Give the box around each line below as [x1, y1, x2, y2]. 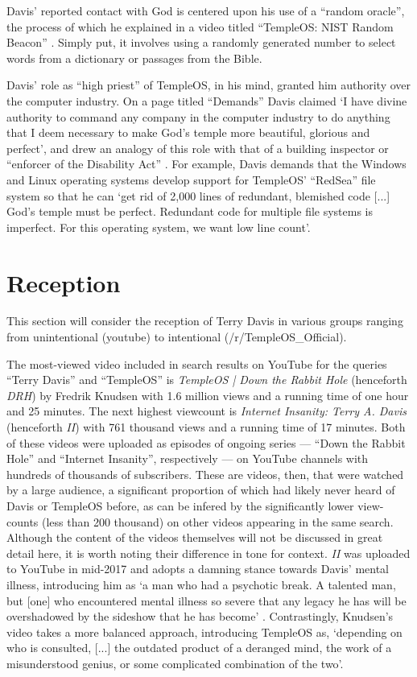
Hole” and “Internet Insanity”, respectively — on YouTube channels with [6, 450, 369, 467]
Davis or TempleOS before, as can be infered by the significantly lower [6, 497, 354, 514]
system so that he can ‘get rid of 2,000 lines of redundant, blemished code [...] [6, 187, 390, 204]
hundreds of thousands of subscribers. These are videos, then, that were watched [6, 465, 404, 482]
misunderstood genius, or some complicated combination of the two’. [6, 654, 344, 671]
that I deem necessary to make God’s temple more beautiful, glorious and [6, 124, 370, 141]
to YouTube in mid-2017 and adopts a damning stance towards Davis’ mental [6, 560, 389, 577]
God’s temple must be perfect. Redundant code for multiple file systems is [6, 203, 374, 220]
